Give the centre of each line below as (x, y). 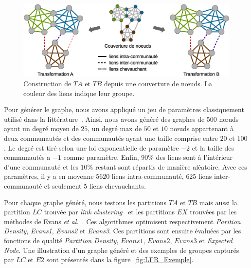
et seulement (63, 186)
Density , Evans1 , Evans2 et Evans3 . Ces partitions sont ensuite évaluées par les (123, 231)
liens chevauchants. (117, 186)
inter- (222, 176)
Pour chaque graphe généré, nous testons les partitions (85, 202)
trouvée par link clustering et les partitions (109, 212)
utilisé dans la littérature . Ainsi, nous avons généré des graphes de (104, 119)
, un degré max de (115, 128)
